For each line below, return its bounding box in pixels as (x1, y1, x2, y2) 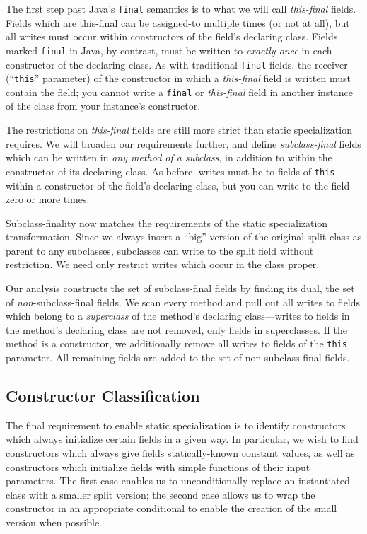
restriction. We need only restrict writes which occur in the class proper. (6, 257, 320, 272)
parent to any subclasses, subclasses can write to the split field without (6, 243, 314, 257)
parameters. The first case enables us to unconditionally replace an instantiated (6, 473, 350, 488)
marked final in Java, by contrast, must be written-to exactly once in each (6, 42, 332, 57)
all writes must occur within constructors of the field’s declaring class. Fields (6, 29, 338, 44)
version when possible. (6, 515, 102, 530)
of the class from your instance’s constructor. (6, 98, 201, 113)
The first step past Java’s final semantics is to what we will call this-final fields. (6, 1, 356, 16)
